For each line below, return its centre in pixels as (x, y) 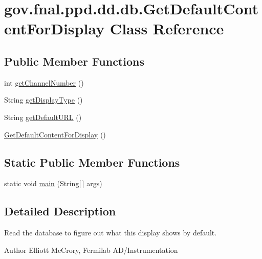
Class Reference (167, 28)
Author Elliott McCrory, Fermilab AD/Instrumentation (91, 250)
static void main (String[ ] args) (53, 183)
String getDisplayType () (43, 100)
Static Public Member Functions (92, 162)
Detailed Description (60, 211)
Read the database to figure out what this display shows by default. (111, 233)
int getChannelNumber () (44, 82)
